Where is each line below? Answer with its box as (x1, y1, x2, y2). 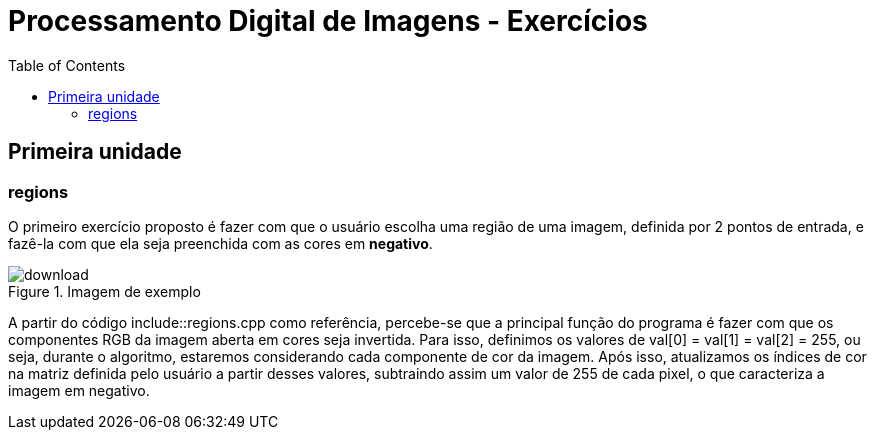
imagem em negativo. (8, 381, 150, 399)
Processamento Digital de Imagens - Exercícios (8, 4, 648, 38)
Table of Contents (8, 56, 126, 74)
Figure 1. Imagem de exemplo (8, 282, 201, 300)
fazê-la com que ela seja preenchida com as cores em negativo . (8, 234, 433, 252)
